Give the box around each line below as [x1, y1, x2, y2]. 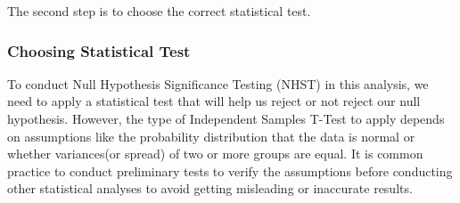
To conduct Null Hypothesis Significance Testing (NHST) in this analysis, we [7, 74, 429, 93]
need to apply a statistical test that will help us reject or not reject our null [7, 92, 421, 110]
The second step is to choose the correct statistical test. [7, 2, 311, 20]
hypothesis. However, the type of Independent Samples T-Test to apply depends [7, 110, 445, 127]
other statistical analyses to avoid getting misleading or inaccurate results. [7, 179, 413, 198]
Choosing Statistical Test [7, 39, 191, 61]
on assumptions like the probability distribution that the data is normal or [7, 126, 415, 145]
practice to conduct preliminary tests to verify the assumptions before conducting [7, 161, 453, 180]
